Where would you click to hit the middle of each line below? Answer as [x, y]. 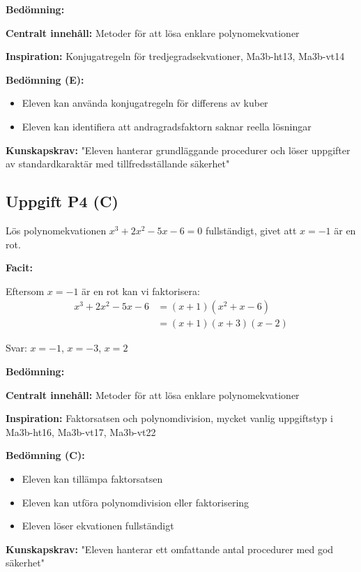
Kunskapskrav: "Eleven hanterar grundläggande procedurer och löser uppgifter [178, 150]
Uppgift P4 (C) [62, 201]
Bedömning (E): [45, 79]
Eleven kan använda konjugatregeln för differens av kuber [145, 103]
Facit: [19, 268]
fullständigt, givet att [251, 230]
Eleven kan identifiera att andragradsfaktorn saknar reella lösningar [167, 126]
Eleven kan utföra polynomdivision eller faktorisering [136, 502]
